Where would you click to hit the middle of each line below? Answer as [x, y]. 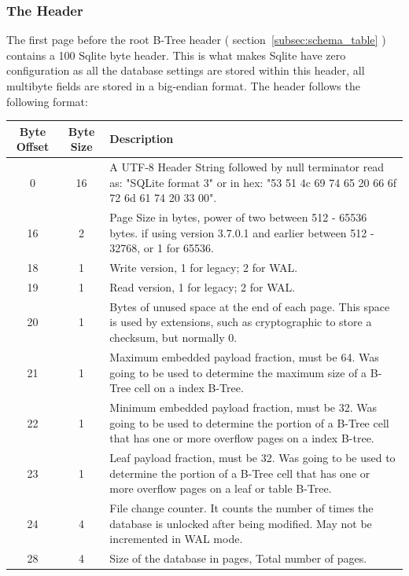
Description [142, 139]
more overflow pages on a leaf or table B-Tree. [221, 488]
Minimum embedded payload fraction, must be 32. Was [243, 407]
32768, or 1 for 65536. [162, 248]
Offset [33, 147]
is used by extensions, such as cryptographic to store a [241, 322]
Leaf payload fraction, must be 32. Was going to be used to [252, 457]
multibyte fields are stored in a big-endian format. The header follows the [183, 86]
